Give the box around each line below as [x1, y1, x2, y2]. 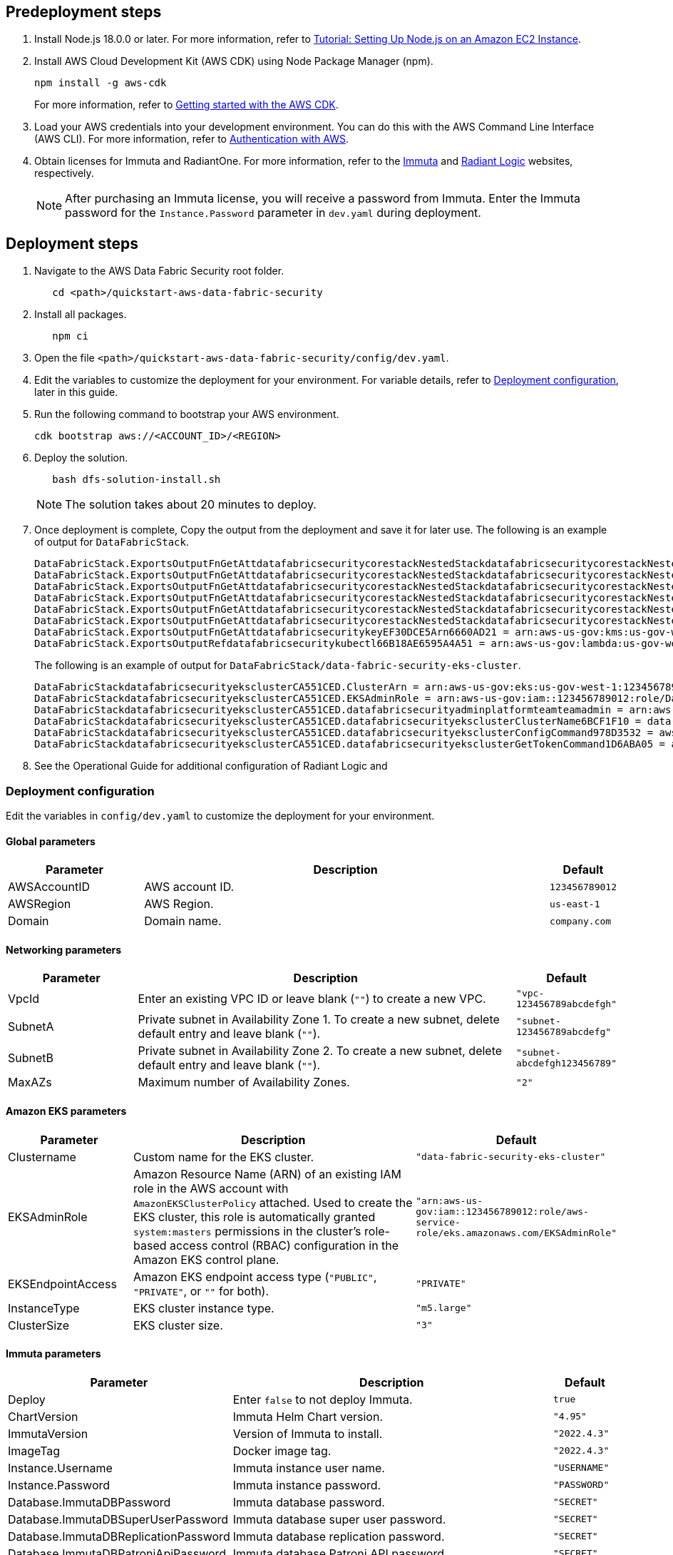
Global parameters [6, 835, 96, 847]
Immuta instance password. [232, 1477, 381, 1492]
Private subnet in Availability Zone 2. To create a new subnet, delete [138, 1044, 503, 1059]
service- [416, 1216, 461, 1228]
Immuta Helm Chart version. [232, 1409, 384, 1424]
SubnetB [8, 1051, 54, 1066]
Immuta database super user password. [232, 1511, 446, 1526]
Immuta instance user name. [232, 1460, 385, 1475]
